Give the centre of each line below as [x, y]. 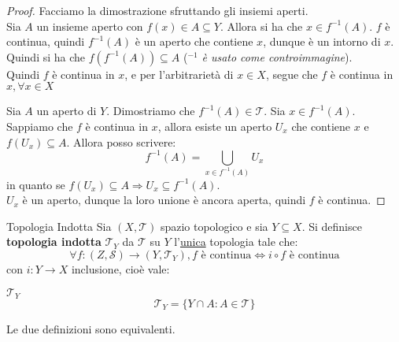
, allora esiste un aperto [215, 126]
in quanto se [36, 184]
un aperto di [66, 111]
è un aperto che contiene [194, 41]
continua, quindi [46, 41]
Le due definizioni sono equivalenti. [91, 329]
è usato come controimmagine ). [277, 56]
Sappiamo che [40, 126]
